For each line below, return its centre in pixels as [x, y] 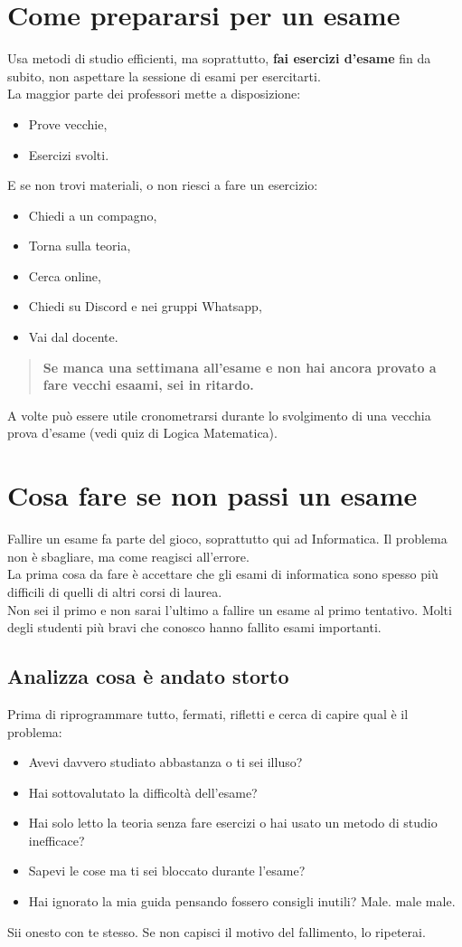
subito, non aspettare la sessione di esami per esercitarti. [164, 76]
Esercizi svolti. [69, 154]
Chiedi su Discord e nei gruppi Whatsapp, [145, 306]
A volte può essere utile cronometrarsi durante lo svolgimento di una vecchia [219, 415]
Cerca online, [65, 275]
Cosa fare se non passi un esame [212, 495]
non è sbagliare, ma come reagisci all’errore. [128, 556]
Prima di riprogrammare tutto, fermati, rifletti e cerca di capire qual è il [208, 713]
